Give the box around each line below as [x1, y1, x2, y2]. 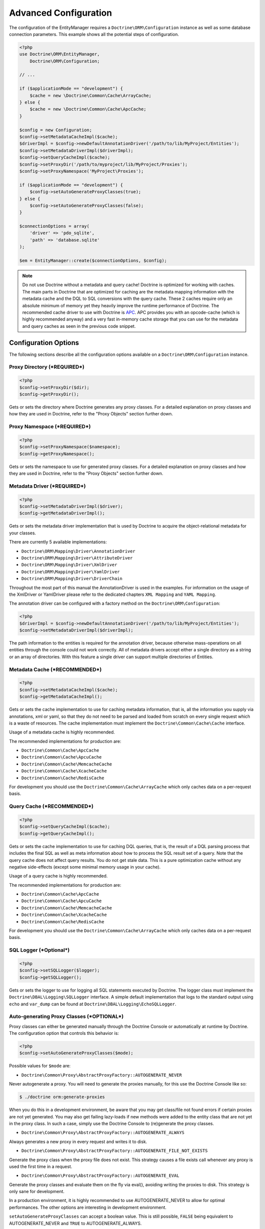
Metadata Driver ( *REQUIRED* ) [9, 482, 86, 489]
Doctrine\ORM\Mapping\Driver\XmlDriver [21, 562, 117, 568]
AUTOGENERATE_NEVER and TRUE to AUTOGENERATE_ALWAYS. [9, 1220, 142, 1226]
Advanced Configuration [9, 7, 112, 18]
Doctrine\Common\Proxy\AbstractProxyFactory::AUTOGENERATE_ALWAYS [21, 1130, 185, 1136]
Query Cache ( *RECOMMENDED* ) [9, 803, 94, 810]
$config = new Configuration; [19, 127, 92, 133]
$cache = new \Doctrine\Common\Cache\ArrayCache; [29, 92, 152, 98]
